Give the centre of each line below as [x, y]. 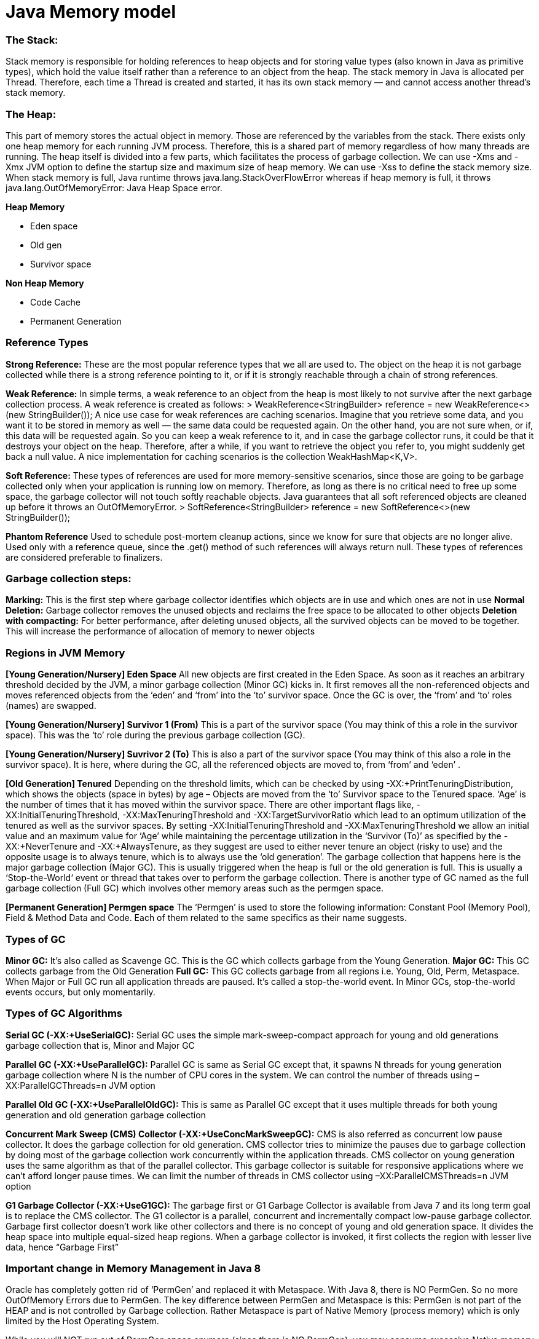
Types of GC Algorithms [64, 1013]
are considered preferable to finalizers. [84, 557]
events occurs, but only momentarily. [81, 992]
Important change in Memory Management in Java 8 [133, 1268]
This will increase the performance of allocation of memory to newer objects [160, 631]
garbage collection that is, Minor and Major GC [100, 1045]
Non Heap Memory [45, 283]
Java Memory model [91, 12]
